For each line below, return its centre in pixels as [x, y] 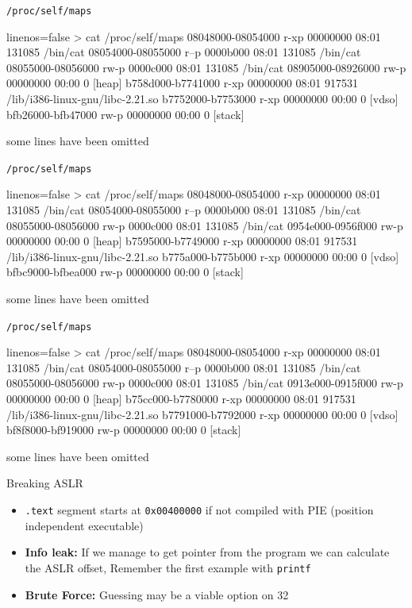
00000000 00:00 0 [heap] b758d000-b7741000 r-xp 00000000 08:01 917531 [182, 83]
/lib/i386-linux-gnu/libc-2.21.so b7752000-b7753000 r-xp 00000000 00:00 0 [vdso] [202, 99]
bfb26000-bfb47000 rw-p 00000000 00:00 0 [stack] [125, 114]
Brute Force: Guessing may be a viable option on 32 [157, 594]
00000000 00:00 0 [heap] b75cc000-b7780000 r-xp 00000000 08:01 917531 [181, 399]
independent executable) [84, 525]
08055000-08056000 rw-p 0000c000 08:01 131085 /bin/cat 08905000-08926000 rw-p [206, 67]
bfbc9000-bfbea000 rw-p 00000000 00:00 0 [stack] [125, 272]
